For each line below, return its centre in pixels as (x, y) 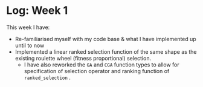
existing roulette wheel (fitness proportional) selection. (83, 58)
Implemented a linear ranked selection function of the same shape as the (106, 51)
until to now (30, 45)
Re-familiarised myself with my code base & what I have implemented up (105, 39)
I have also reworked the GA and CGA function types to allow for (101, 65)
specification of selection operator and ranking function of (97, 71)
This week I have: (28, 27)
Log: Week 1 (37, 11)
